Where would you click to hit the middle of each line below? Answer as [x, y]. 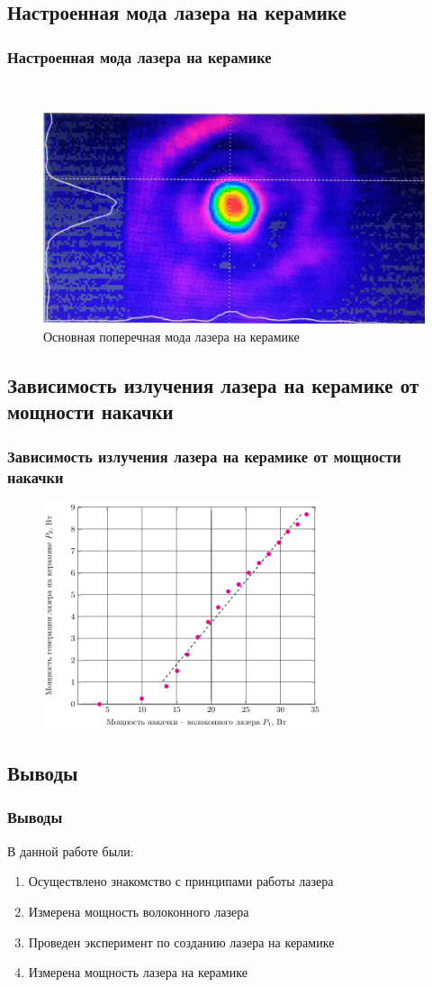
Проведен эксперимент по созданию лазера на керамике [181, 941]
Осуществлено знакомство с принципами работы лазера [181, 881]
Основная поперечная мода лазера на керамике [171, 336]
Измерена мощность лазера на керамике [138, 972]
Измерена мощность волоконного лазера [139, 911]
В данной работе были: [71, 850]
